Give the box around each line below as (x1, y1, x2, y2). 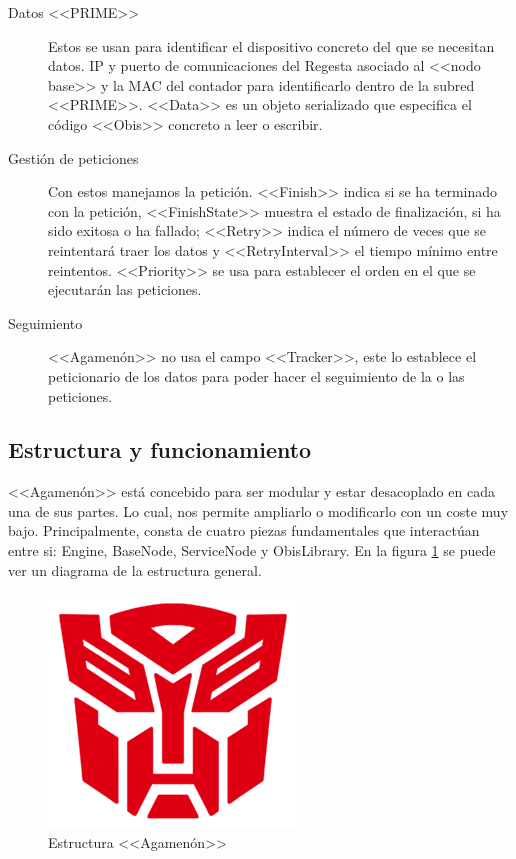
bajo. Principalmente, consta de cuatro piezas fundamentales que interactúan (8, 520, 480, 541)
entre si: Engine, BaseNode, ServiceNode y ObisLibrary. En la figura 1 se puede (8, 540, 496, 561)
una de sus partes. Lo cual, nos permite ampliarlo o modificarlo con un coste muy (8, 500, 509, 521)
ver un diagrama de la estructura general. (8, 559, 262, 580)
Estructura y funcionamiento (8, 434, 312, 465)
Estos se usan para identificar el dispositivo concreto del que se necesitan (48, 35, 495, 56)
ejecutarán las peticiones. (48, 279, 202, 300)
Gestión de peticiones (8, 147, 139, 168)
